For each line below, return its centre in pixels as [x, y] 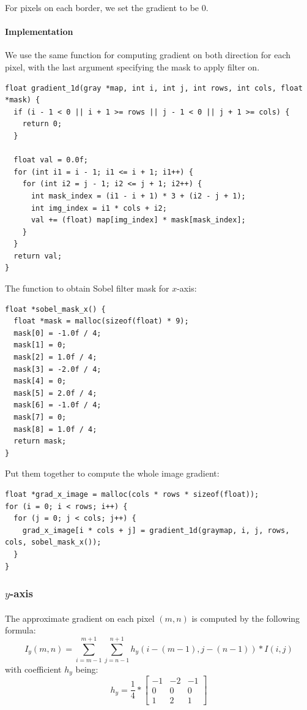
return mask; [40, 441]
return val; [38, 256]
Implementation [39, 32]
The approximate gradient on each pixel [80, 618]
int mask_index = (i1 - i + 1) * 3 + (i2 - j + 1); [138, 196]
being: [87, 669]
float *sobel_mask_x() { [55, 309]
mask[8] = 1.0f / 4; [55, 429]
